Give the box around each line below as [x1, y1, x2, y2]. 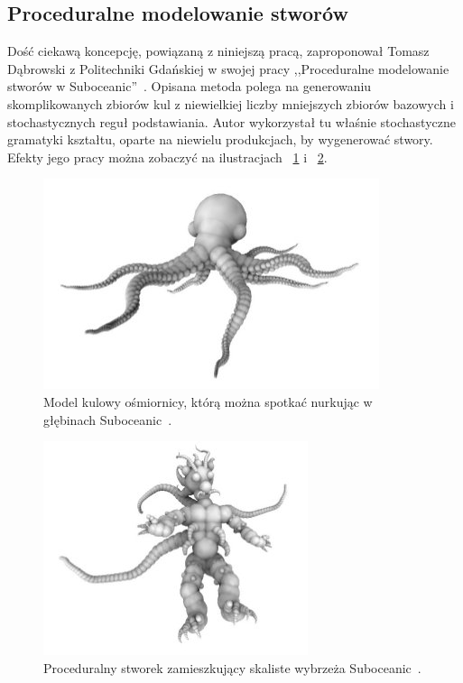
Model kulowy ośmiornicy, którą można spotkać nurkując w [43, 392, 373, 411]
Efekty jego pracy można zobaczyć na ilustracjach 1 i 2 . [7, 147, 328, 166]
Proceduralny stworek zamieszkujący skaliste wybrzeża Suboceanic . [43, 658, 421, 677]
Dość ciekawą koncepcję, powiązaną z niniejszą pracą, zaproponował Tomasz [7, 42, 430, 60]
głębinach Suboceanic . [43, 410, 172, 429]
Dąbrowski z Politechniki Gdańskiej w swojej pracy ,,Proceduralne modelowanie [7, 59, 449, 78]
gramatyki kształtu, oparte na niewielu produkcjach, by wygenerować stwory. [7, 130, 433, 149]
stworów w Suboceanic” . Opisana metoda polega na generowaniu [7, 77, 372, 96]
